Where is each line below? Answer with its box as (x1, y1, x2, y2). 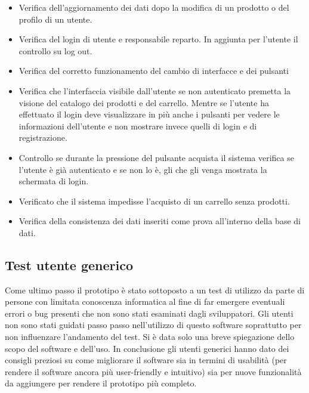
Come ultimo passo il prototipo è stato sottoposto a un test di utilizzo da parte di (5, 283, 305, 296)
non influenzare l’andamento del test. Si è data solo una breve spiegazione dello (5, 330, 295, 343)
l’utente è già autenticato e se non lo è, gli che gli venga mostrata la (18, 163, 267, 175)
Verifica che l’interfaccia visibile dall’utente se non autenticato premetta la (18, 84, 291, 97)
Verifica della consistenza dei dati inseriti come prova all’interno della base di (18, 215, 301, 227)
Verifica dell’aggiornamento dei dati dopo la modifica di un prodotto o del (18, 1, 289, 13)
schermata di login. (18, 175, 89, 187)
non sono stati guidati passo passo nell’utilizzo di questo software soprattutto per (5, 318, 302, 331)
